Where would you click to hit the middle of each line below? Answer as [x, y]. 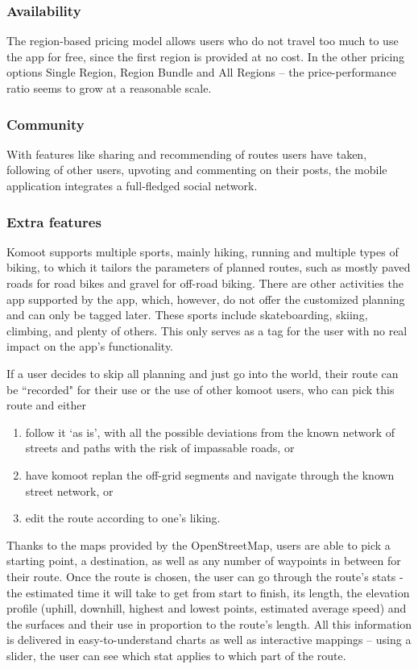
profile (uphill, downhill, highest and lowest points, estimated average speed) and [207, 608]
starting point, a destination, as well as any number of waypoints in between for [204, 561]
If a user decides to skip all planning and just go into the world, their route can [203, 373]
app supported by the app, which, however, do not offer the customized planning [206, 299]
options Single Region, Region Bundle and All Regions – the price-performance [202, 72]
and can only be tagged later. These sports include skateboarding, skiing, [187, 315]
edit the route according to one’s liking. [123, 518]
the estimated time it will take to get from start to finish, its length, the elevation [208, 592]
